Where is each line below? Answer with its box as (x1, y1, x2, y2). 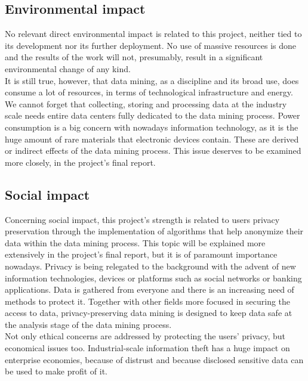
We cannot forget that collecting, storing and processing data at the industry (5, 97, 287, 110)
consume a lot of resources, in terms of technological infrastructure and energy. (5, 86, 293, 98)
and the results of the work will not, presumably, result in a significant (5, 51, 263, 63)
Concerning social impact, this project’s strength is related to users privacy (5, 213, 280, 225)
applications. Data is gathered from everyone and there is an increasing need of (5, 283, 294, 296)
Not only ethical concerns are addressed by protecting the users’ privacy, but (5, 330, 286, 342)
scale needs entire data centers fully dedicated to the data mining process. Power (5, 109, 300, 122)
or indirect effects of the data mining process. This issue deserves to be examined (5, 144, 301, 157)
